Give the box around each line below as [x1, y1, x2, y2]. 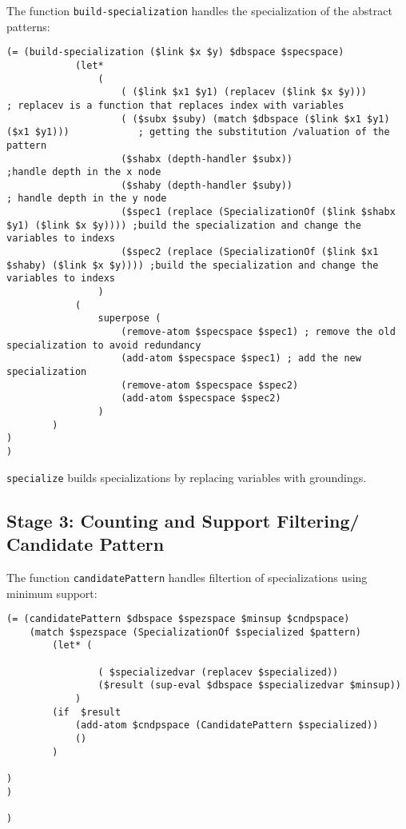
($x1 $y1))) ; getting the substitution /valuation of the [6, 126, 390, 138]
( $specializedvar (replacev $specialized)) [98, 666, 339, 678]
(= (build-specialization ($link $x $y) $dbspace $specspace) [6, 46, 344, 58]
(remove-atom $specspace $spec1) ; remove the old [121, 326, 396, 338]
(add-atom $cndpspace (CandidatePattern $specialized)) [74, 719, 379, 731]
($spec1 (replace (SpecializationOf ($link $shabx [121, 206, 396, 218]
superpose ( [98, 313, 161, 325]
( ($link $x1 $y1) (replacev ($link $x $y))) [121, 86, 368, 98]
